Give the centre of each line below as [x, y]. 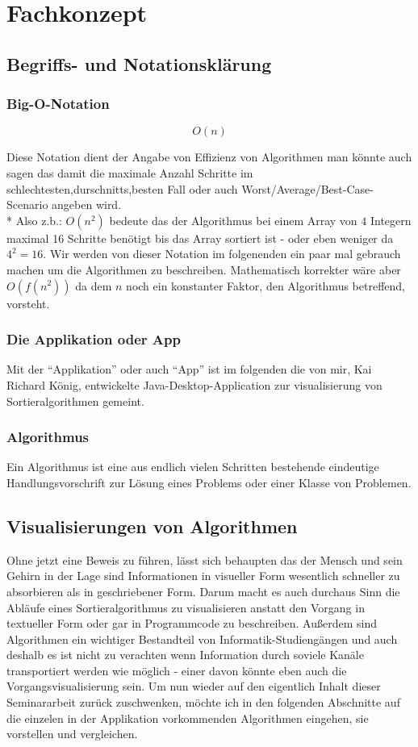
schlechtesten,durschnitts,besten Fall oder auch [122, 188]
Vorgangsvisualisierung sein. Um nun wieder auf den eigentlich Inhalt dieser [194, 686]
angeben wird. [87, 204]
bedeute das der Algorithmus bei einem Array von [233, 220]
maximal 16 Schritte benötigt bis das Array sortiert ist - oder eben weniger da [200, 238]
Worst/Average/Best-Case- [307, 188]
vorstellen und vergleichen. [72, 734]
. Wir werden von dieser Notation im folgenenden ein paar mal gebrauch [222, 254]
